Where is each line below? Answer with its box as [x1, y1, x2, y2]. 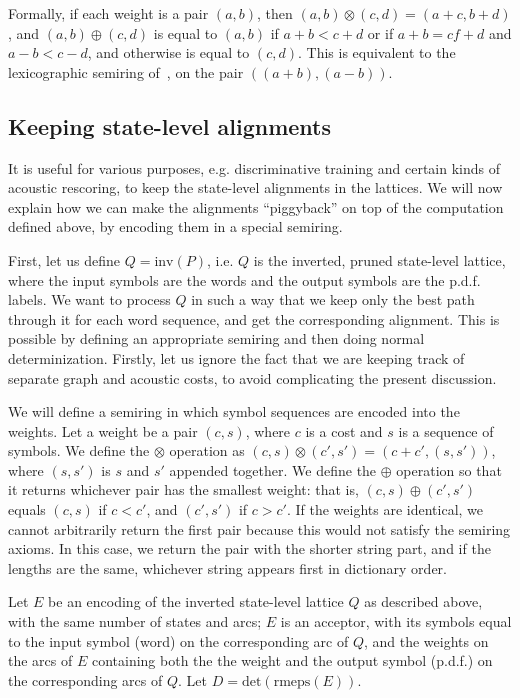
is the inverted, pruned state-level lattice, [253, 249, 506, 270]
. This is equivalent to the [297, 42, 456, 63]
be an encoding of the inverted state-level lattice [48, 591, 344, 612]
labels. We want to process [8, 289, 171, 310]
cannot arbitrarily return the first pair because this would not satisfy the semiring [8, 518, 511, 539]
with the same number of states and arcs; [8, 611, 262, 632]
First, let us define [8, 249, 120, 270]
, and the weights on [363, 630, 489, 651]
